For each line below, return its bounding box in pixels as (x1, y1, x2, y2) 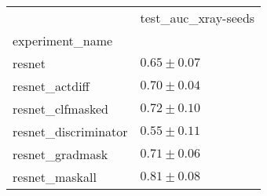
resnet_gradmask (13, 145, 108, 163)
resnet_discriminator (13, 122, 128, 140)
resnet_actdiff (13, 77, 90, 95)
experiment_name (13, 31, 113, 49)
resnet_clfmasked (13, 100, 108, 118)
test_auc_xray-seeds (140, 9, 255, 27)
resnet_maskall (13, 168, 97, 186)
